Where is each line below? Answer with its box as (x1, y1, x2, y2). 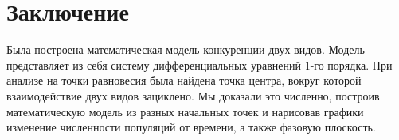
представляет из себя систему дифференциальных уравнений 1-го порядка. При (6, 56, 393, 73)
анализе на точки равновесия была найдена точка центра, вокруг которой (6, 72, 362, 89)
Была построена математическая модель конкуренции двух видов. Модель (6, 41, 365, 58)
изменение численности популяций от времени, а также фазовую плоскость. (6, 119, 376, 135)
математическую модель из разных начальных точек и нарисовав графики (6, 103, 364, 119)
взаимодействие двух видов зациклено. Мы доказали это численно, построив (6, 87, 380, 104)
